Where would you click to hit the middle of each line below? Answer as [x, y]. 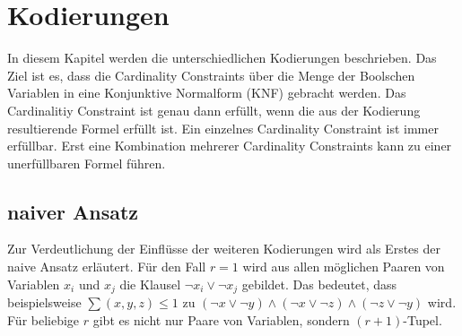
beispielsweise [44, 302]
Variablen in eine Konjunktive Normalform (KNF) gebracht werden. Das [207, 93]
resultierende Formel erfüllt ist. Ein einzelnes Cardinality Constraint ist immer [223, 128]
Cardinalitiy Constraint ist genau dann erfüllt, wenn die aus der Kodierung [214, 110]
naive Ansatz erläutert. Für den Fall [107, 267]
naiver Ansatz [73, 211]
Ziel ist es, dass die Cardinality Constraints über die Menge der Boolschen [211, 75]
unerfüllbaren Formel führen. [87, 163]
